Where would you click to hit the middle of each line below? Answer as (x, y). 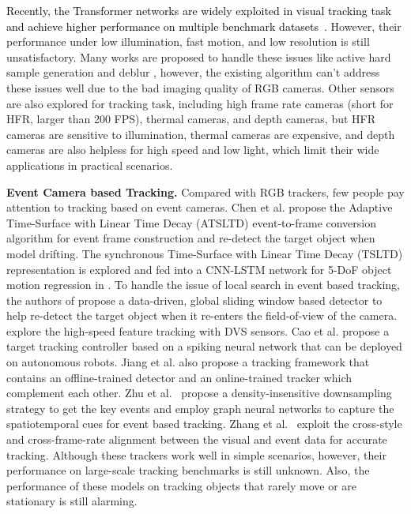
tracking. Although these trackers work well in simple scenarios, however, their (196, 454)
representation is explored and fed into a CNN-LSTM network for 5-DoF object (199, 269)
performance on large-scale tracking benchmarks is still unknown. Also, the (188, 470)
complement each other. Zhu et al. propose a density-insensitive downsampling (199, 393)
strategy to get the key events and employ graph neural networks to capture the (200, 408)
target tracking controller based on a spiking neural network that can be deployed (204, 346)
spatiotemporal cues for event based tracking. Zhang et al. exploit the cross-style (204, 424)
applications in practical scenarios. (90, 165)
